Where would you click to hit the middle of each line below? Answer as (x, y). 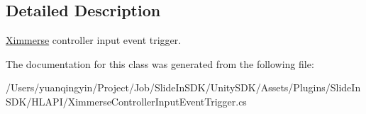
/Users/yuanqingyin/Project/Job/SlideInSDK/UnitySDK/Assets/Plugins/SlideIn (183, 87)
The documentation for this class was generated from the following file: (160, 63)
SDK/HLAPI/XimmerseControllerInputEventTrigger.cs (126, 101)
